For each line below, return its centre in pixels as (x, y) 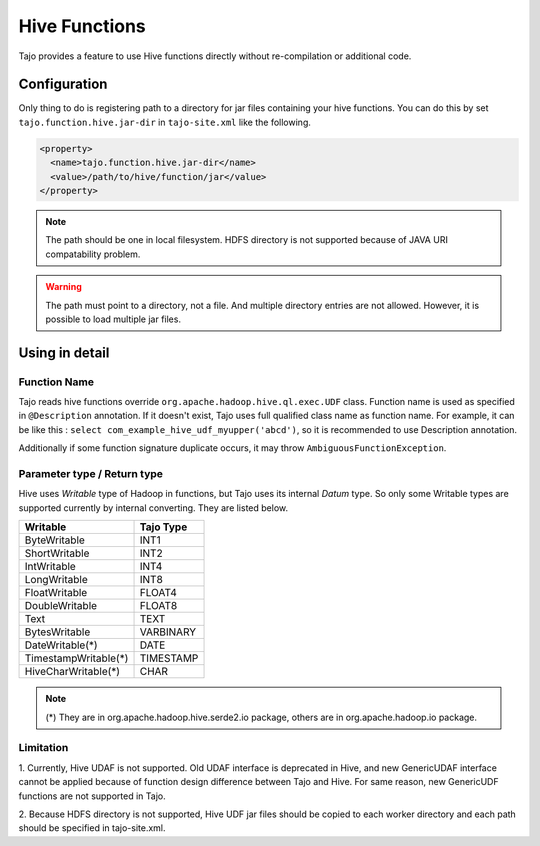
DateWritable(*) (61, 645)
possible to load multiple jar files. (113, 319)
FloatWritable (56, 593)
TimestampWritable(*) (76, 658)
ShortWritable (57, 553)
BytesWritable (57, 632)
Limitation (43, 748)
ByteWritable (54, 540)
